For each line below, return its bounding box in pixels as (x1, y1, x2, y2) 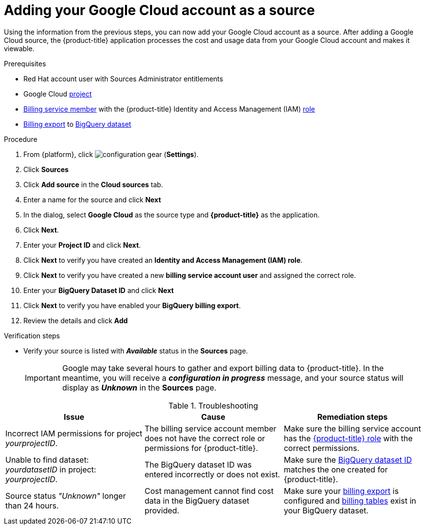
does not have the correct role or (144, 433, 265, 443)
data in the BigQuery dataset (144, 495, 249, 506)
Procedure (4, 135, 37, 143)
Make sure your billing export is (283, 486, 399, 496)
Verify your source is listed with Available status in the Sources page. (23, 346, 248, 355)
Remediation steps (317, 411, 388, 422)
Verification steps (4, 331, 60, 340)
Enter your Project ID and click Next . (23, 240, 141, 249)
